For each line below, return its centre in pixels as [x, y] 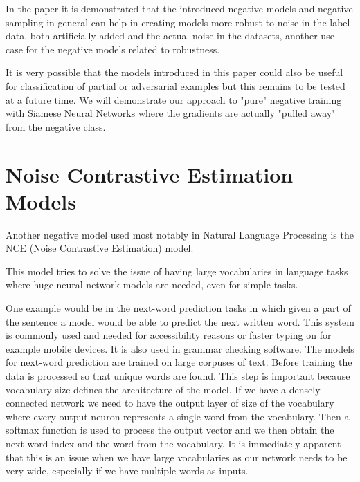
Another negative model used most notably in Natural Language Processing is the [180, 234]
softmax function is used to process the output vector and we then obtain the [170, 430]
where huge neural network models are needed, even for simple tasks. [152, 285]
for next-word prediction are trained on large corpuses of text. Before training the [179, 362]
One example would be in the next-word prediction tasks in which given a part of [178, 308]
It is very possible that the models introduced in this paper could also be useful [174, 72]
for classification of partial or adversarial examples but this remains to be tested [175, 85]
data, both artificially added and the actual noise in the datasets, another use [170, 36]
